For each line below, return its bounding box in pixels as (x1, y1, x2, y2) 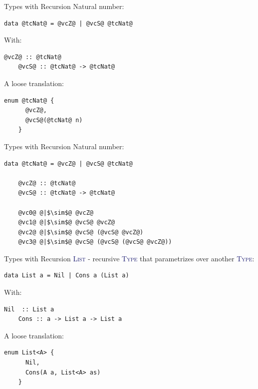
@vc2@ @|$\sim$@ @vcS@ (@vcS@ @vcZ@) (18, 228, 144, 236)
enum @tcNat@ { (4, 97, 54, 104)
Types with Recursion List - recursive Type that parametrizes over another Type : (4, 253, 255, 263)
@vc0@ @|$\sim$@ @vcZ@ (18, 209, 93, 216)
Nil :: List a (4, 305, 54, 313)
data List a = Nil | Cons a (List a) (4, 272, 129, 279)
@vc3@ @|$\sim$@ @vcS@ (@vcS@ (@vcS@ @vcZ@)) (18, 238, 172, 246)
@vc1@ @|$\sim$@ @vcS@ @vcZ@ (18, 219, 115, 226)
